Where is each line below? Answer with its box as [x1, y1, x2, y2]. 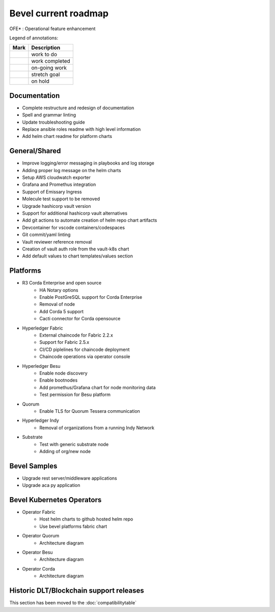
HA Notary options [39, 287, 78, 293]
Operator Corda [22, 566, 56, 572]
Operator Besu [22, 549, 53, 555]
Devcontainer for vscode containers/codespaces [22, 224, 125, 230]
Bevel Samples [9, 461, 58, 470]
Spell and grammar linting [22, 112, 76, 118]
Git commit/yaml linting [22, 231, 71, 238]
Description [31, 44, 61, 51]
